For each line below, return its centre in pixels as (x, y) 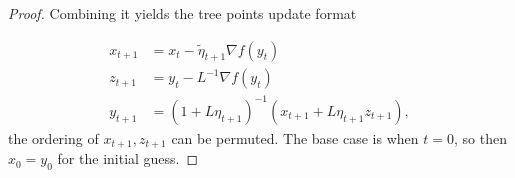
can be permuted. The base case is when (295, 137)
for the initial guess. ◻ (128, 158)
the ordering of (53, 137)
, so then (480, 137)
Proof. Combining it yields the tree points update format (182, 13)
